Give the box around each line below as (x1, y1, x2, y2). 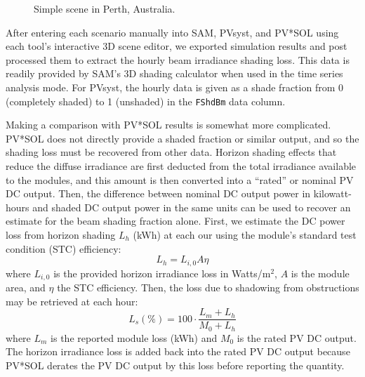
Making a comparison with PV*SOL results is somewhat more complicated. (6, 117, 331, 132)
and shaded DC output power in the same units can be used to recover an (32, 199, 351, 214)
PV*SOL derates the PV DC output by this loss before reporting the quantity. (6, 357, 345, 372)
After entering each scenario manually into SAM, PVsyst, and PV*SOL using (6, 25, 339, 39)
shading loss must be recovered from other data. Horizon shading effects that (6, 145, 337, 159)
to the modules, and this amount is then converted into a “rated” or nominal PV (6, 172, 354, 187)
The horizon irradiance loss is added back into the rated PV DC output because (6, 344, 350, 359)
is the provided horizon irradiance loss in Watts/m (53, 265, 271, 280)
